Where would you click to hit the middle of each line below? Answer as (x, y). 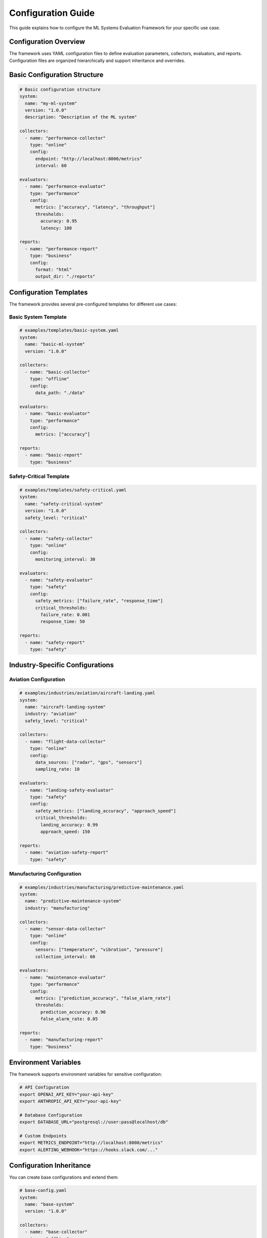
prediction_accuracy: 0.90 (73, 1012)
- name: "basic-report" (54, 455)
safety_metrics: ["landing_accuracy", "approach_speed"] (106, 811)
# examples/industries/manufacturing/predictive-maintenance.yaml (102, 887)
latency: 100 (56, 228)
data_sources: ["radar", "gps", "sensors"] (89, 762)
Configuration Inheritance (50, 1165)
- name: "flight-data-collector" (65, 741)
